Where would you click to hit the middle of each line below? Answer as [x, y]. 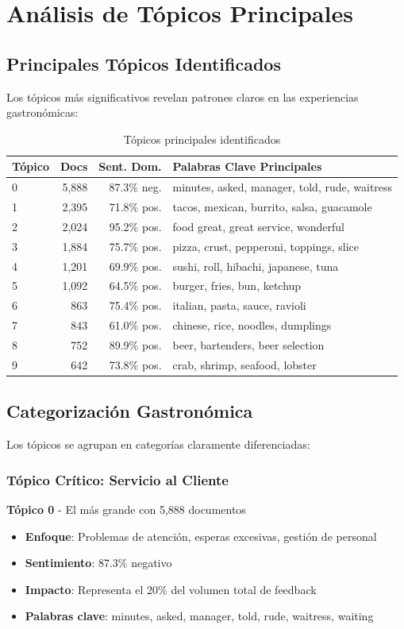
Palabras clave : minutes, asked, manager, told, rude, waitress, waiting [199, 616]
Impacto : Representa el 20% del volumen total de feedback [171, 589]
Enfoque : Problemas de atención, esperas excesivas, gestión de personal [201, 536]
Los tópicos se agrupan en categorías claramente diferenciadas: [158, 444]
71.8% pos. [135, 207]
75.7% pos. [135, 246]
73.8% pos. [135, 364]
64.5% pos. [135, 286]
